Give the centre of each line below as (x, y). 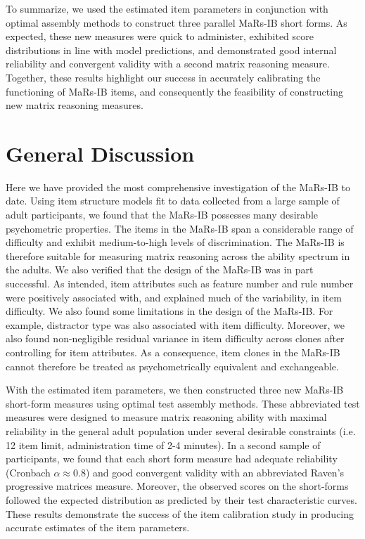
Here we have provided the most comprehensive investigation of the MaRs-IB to (178, 187)
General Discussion (100, 153)
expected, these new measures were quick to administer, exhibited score (160, 36)
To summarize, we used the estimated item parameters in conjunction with (167, 8)
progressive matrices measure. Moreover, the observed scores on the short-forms (177, 486)
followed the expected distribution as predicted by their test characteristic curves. (181, 499)
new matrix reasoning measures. (75, 105)
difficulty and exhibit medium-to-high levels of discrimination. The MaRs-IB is (175, 242)
